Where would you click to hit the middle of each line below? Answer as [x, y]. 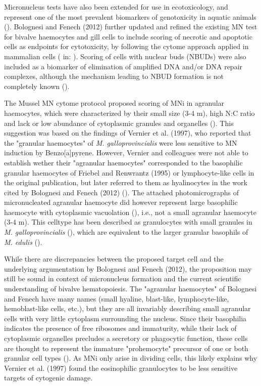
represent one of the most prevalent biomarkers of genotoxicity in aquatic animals [130, 16]
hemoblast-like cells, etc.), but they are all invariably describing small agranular [127, 308]
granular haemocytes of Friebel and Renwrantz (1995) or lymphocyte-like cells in [129, 172]
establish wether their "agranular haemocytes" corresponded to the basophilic [123, 162]
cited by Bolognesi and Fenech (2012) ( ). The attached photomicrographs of [121, 192]
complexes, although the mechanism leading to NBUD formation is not [114, 76]
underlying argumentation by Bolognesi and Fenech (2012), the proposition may [128, 268]
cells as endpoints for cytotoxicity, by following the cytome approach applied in [126, 46]
